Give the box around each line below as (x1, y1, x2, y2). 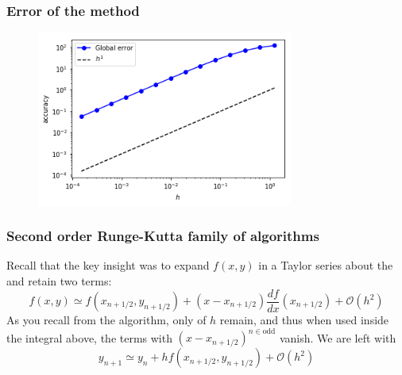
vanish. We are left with (279, 329, 396, 346)
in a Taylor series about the (258, 257, 393, 274)
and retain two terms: (6, 272, 112, 289)
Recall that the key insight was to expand (6, 257, 210, 274)
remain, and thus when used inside (219, 312, 389, 327)
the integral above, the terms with (6, 329, 172, 346)
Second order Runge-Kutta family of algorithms (6, 226, 319, 246)
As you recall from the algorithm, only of (6, 312, 207, 327)
